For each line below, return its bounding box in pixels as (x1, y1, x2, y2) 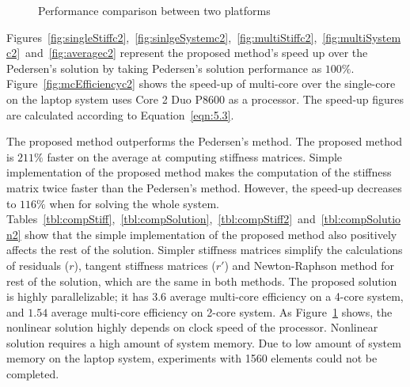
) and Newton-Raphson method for (224, 256, 394, 273)
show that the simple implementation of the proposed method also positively (25, 226, 397, 242)
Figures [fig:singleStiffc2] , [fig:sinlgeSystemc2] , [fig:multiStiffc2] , (6, 28, 317, 45)
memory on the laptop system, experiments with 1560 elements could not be (6, 350, 378, 366)
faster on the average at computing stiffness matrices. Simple (47, 148, 343, 165)
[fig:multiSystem (322, 28, 401, 45)
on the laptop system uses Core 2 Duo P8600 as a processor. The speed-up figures (6, 90, 404, 107)
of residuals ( (6, 256, 70, 273)
